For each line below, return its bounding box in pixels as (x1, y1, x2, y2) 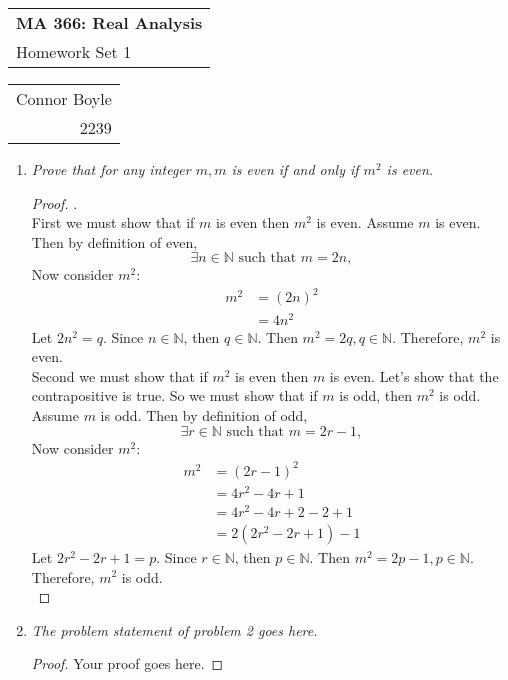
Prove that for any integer (31, 159, 191, 179)
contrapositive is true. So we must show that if (31, 385, 318, 406)
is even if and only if (231, 159, 359, 179)
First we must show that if (31, 212, 195, 233)
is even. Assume (316, 212, 414, 233)
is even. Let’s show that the (329, 365, 499, 386)
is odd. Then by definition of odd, (100, 404, 308, 425)
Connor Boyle (16, 87, 112, 110)
